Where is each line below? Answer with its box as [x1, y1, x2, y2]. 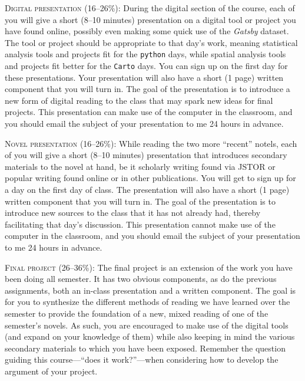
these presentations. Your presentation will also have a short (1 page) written [5, 71, 284, 83]
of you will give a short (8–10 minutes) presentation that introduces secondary [5, 149, 287, 161]
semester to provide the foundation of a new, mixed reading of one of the [5, 307, 268, 319]
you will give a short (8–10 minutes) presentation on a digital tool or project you [5, 13, 296, 25]
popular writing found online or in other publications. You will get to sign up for [5, 172, 296, 184]
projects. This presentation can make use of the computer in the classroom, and [5, 106, 293, 118]
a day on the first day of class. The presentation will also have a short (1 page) [5, 183, 290, 196]
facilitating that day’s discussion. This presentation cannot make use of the [5, 218, 276, 230]
